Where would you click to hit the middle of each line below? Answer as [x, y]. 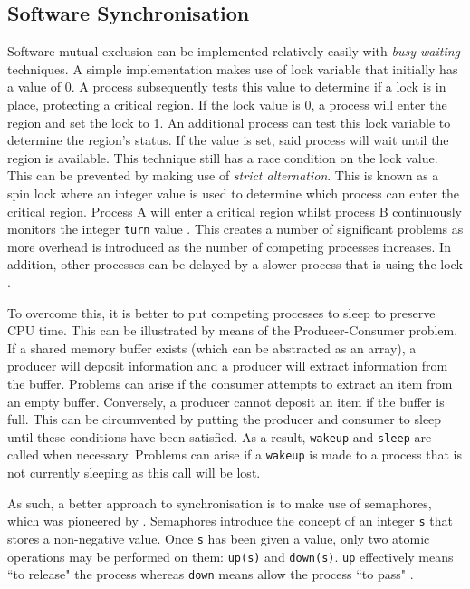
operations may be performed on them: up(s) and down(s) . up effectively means [230, 556]
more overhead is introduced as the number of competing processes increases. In [229, 246]
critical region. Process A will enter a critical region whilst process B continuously [235, 211]
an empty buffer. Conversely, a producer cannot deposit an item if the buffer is [226, 401]
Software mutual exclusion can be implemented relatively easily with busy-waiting [234, 51]
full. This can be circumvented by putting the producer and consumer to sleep [225, 419]
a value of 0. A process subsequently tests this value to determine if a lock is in [227, 87]
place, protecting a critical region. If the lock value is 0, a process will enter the [227, 104]
